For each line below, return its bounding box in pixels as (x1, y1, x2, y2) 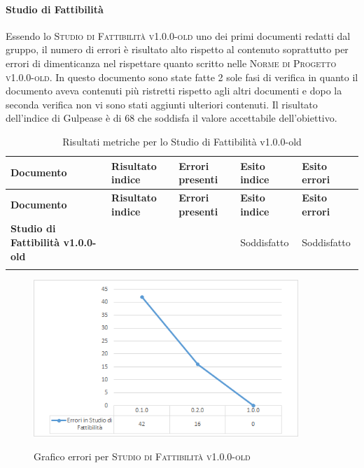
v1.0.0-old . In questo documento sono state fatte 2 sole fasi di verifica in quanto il (6, 69, 358, 84)
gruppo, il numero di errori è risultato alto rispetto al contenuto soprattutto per (6, 42, 349, 57)
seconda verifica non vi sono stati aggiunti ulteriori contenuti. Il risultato (6, 97, 318, 111)
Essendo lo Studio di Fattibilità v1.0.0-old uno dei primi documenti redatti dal (6, 28, 351, 43)
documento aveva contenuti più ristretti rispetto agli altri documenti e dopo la (6, 83, 342, 98)
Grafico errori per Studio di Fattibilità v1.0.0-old (34, 448, 251, 463)
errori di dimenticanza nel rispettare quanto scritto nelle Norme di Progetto (6, 55, 337, 70)
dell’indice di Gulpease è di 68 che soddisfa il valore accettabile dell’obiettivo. (6, 111, 337, 125)
